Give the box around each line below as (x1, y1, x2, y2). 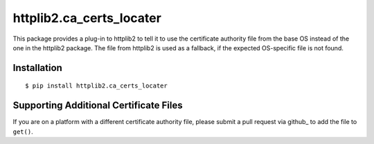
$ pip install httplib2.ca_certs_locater (25, 82, 168, 90)
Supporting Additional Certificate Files (12, 100, 183, 112)
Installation (12, 62, 62, 74)
